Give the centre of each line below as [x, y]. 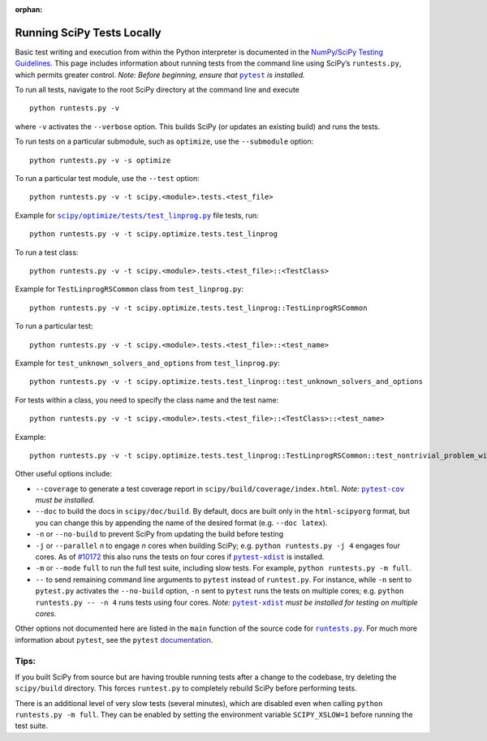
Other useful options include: [64, 474]
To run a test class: [47, 252]
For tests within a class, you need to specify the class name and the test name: [147, 400]
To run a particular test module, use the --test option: [108, 179]
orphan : [29, 9]
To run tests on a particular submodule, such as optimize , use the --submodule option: [164, 141]
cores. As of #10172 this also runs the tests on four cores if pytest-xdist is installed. [180, 557]
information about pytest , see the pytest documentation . [114, 640]
